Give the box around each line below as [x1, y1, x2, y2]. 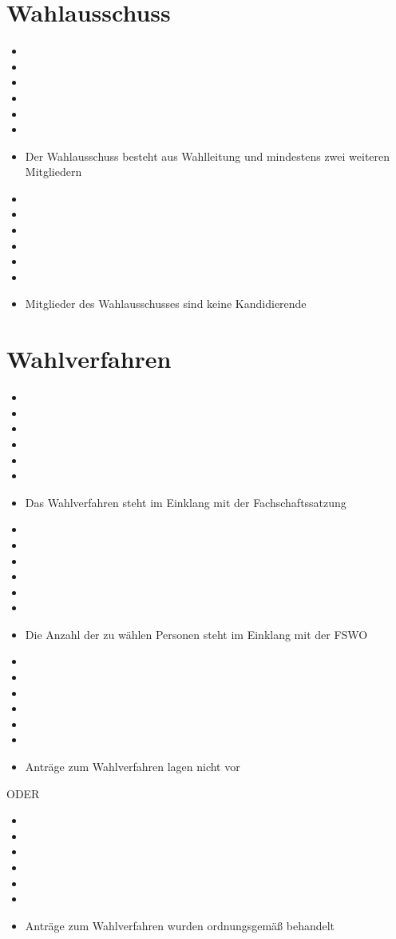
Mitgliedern [25, 163, 82, 180]
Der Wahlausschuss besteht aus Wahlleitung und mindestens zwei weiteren [25, 147, 390, 164]
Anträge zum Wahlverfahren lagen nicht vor [25, 758, 240, 775]
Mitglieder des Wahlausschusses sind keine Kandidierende [25, 295, 307, 312]
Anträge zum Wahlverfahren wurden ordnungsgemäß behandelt [25, 917, 335, 933]
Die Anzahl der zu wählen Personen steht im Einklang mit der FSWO [25, 625, 368, 642]
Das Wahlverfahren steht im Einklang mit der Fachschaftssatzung [25, 493, 346, 510]
